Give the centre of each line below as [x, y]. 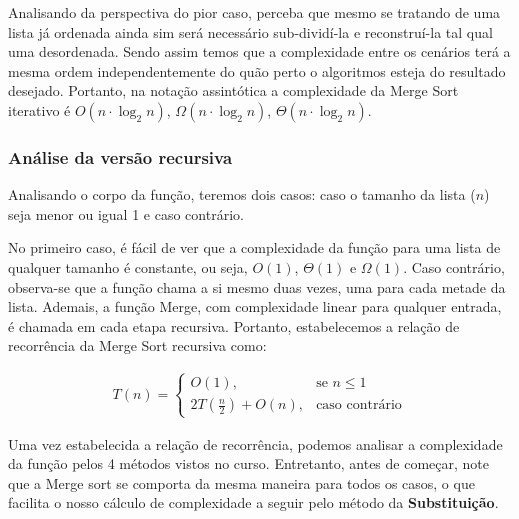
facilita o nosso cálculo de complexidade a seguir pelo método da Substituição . [253, 502]
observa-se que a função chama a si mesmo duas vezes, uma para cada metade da [257, 286]
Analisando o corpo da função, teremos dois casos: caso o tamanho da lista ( [242, 194]
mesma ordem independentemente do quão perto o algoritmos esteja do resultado [257, 70]
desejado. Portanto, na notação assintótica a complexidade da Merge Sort [233, 90]
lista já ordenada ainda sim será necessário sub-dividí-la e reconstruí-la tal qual [250, 31]
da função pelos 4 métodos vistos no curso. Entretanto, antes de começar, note [249, 463]
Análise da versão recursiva [120, 156]
